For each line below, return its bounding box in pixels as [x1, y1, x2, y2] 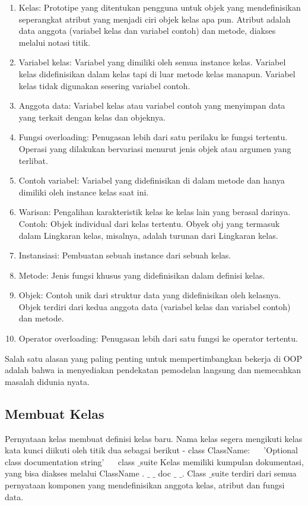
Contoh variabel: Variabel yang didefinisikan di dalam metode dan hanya [18, 174, 285, 187]
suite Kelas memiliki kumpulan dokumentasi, [140, 455, 304, 468]
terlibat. [18, 154, 48, 166]
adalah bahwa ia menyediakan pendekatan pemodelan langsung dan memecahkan [5, 364, 301, 376]
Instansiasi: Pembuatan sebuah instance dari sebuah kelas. [18, 249, 231, 261]
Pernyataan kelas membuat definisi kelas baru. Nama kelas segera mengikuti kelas [5, 432, 303, 444]
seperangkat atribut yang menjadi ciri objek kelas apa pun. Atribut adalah [18, 12, 291, 25]
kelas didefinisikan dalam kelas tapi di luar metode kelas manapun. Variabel [18, 67, 296, 80]
